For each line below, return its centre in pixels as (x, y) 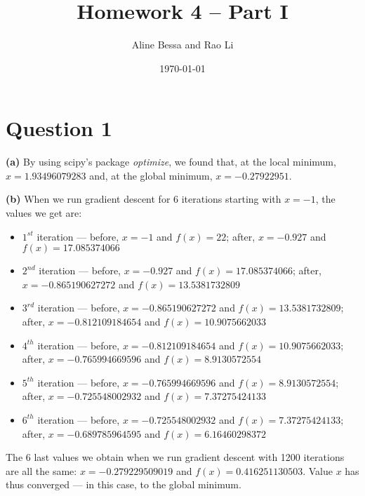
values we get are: (44, 213)
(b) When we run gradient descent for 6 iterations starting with (144, 199)
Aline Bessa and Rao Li (182, 45)
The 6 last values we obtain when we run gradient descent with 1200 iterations (175, 457)
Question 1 (59, 128)
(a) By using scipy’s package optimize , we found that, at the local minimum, (171, 162)
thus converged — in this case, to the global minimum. (124, 484)
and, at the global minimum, (151, 175)
